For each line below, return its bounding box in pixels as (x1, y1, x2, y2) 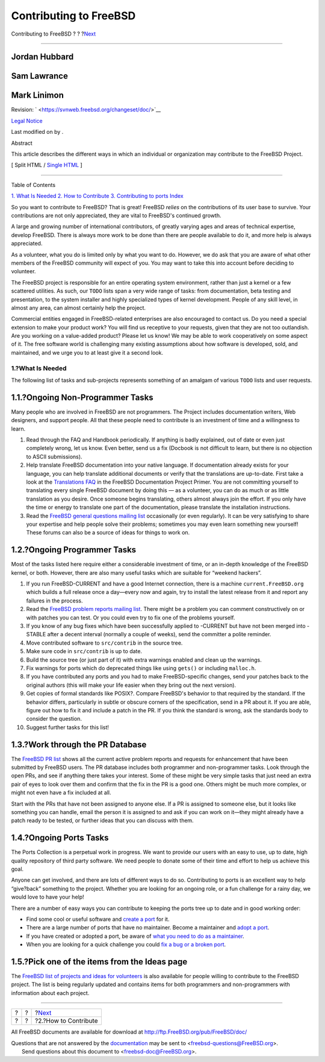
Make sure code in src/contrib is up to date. (26, 648, 143, 655)
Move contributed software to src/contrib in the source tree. (26, 639, 183, 646)
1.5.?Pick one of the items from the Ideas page (11, 956, 188, 967)
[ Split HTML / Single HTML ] (11, 162, 82, 169)
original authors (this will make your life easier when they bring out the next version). (26, 681, 237, 689)
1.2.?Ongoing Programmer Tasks (11, 545, 137, 555)
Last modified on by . (11, 128, 64, 136)
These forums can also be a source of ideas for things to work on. (26, 529, 190, 536)
